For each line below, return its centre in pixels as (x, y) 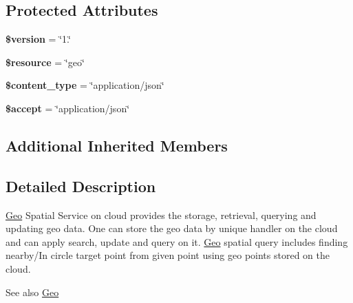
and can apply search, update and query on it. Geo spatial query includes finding (177, 241)
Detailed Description (81, 186)
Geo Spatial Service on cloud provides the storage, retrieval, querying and (161, 215)
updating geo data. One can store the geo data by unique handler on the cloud (172, 228)
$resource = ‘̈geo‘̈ (45, 62)
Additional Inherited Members (117, 145)
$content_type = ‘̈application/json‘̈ (85, 85)
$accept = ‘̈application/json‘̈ (68, 108)
